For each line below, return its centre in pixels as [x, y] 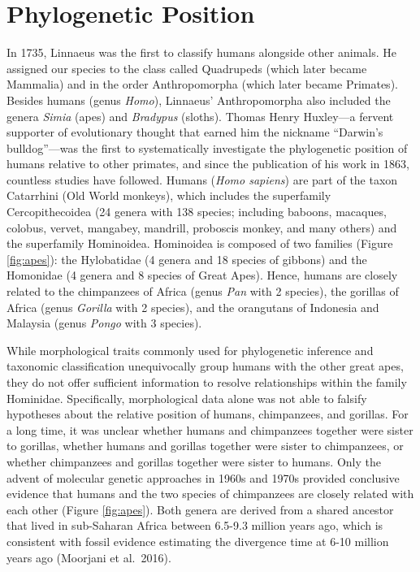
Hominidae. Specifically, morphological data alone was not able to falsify [187, 398]
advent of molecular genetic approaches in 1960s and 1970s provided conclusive [203, 477]
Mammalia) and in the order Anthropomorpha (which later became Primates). [202, 84]
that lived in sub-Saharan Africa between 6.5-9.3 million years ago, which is [195, 525]
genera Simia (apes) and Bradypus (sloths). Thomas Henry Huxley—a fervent [200, 116]
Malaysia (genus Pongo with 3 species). [104, 323]
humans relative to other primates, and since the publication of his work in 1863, [208, 164]
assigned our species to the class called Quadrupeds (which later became [187, 68]
